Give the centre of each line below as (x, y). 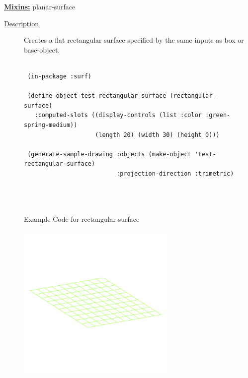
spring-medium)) (51, 125)
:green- (218, 115)
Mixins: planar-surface (40, 6)
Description (21, 23)
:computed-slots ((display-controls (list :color (118, 115)
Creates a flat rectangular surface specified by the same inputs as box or (134, 40)
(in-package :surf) (60, 76)
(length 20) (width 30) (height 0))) (157, 135)
